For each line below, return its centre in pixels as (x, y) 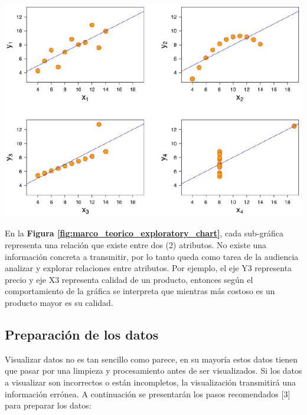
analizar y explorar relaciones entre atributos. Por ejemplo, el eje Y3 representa (148, 268)
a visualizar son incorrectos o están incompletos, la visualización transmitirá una (151, 382)
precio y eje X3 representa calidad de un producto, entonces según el (129, 279)
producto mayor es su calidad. (59, 303)
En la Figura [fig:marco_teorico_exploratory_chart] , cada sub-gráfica (144, 233)
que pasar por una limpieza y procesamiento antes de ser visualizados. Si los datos (153, 370)
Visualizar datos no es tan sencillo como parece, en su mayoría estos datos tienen (151, 359)
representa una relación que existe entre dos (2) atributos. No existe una (136, 245)
